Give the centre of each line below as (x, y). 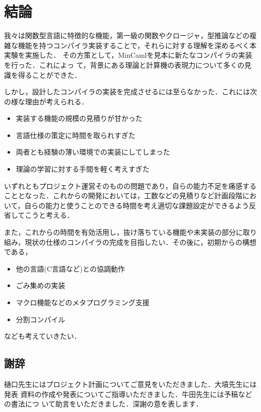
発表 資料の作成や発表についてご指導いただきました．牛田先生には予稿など (128, 394)
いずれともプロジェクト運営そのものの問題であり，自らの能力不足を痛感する (130, 185)
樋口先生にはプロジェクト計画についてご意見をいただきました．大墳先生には (130, 384)
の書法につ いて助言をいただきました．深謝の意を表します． (103, 404)
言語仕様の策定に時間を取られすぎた (76, 135)
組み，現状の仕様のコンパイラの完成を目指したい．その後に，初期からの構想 (130, 242)
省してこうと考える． (39, 215)
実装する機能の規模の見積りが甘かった (79, 118)
